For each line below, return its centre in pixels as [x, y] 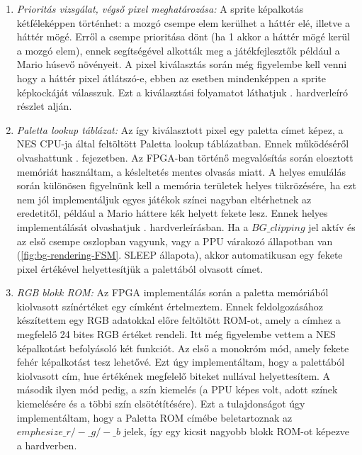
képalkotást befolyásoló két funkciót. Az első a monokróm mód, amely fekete [183, 348]
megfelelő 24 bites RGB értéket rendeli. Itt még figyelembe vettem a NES [176, 334]
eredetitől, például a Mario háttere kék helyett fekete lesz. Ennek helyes [172, 213]
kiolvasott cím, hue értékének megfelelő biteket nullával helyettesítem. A [174, 375]
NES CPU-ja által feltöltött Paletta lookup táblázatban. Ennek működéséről [183, 144]
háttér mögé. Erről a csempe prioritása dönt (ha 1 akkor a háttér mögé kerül [183, 36]
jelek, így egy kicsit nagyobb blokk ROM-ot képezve [237, 431]
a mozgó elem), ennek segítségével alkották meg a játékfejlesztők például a [178, 50]
